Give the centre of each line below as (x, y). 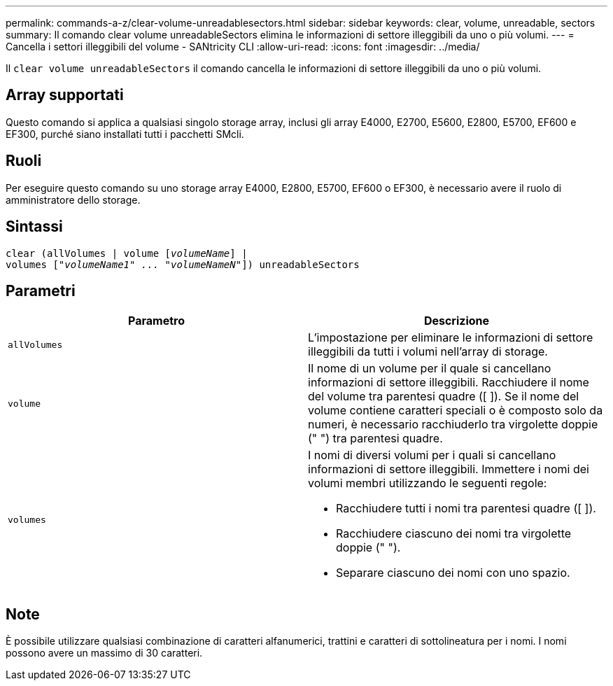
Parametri (41, 290)
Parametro (156, 321)
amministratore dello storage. (73, 199)
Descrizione (457, 321)
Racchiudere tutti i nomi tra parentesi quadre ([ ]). (466, 509)
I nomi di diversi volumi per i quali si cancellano (432, 455)
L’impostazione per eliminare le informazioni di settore (451, 338)
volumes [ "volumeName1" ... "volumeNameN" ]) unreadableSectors (183, 264)
